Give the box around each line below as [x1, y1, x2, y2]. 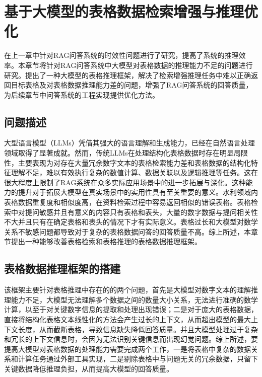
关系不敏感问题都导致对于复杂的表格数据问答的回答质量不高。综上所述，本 [4, 226, 251, 237]
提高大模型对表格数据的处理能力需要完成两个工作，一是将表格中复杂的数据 [4, 343, 251, 354]
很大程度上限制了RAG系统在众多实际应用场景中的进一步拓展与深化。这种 [4, 177, 246, 187]
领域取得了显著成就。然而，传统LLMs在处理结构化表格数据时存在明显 [4, 147, 234, 158]
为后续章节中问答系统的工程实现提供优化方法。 [4, 89, 159, 100]
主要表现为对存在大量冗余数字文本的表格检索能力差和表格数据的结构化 [18, 157, 251, 168]
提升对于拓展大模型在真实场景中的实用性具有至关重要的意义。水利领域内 [18, 187, 258, 197]
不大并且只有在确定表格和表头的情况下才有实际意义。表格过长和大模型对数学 [4, 216, 258, 227]
